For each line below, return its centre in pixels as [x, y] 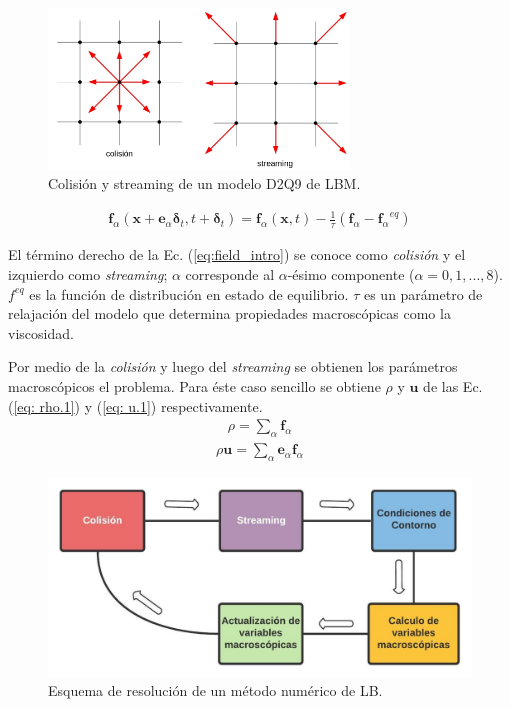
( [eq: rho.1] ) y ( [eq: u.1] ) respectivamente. [135, 405]
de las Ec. [453, 386]
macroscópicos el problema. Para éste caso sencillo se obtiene [194, 386]
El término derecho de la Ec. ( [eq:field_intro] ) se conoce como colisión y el [237, 254]
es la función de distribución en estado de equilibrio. [189, 293]
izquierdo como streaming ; [88, 274]
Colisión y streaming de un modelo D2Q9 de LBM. [204, 183]
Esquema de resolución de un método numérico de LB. [215, 690]
